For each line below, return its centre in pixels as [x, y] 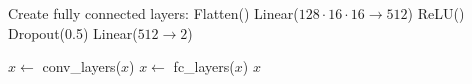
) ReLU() [436, 13]
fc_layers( [204, 66]
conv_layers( [82, 66]
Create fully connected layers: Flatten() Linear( [153, 13]
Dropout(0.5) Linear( [73, 32]
